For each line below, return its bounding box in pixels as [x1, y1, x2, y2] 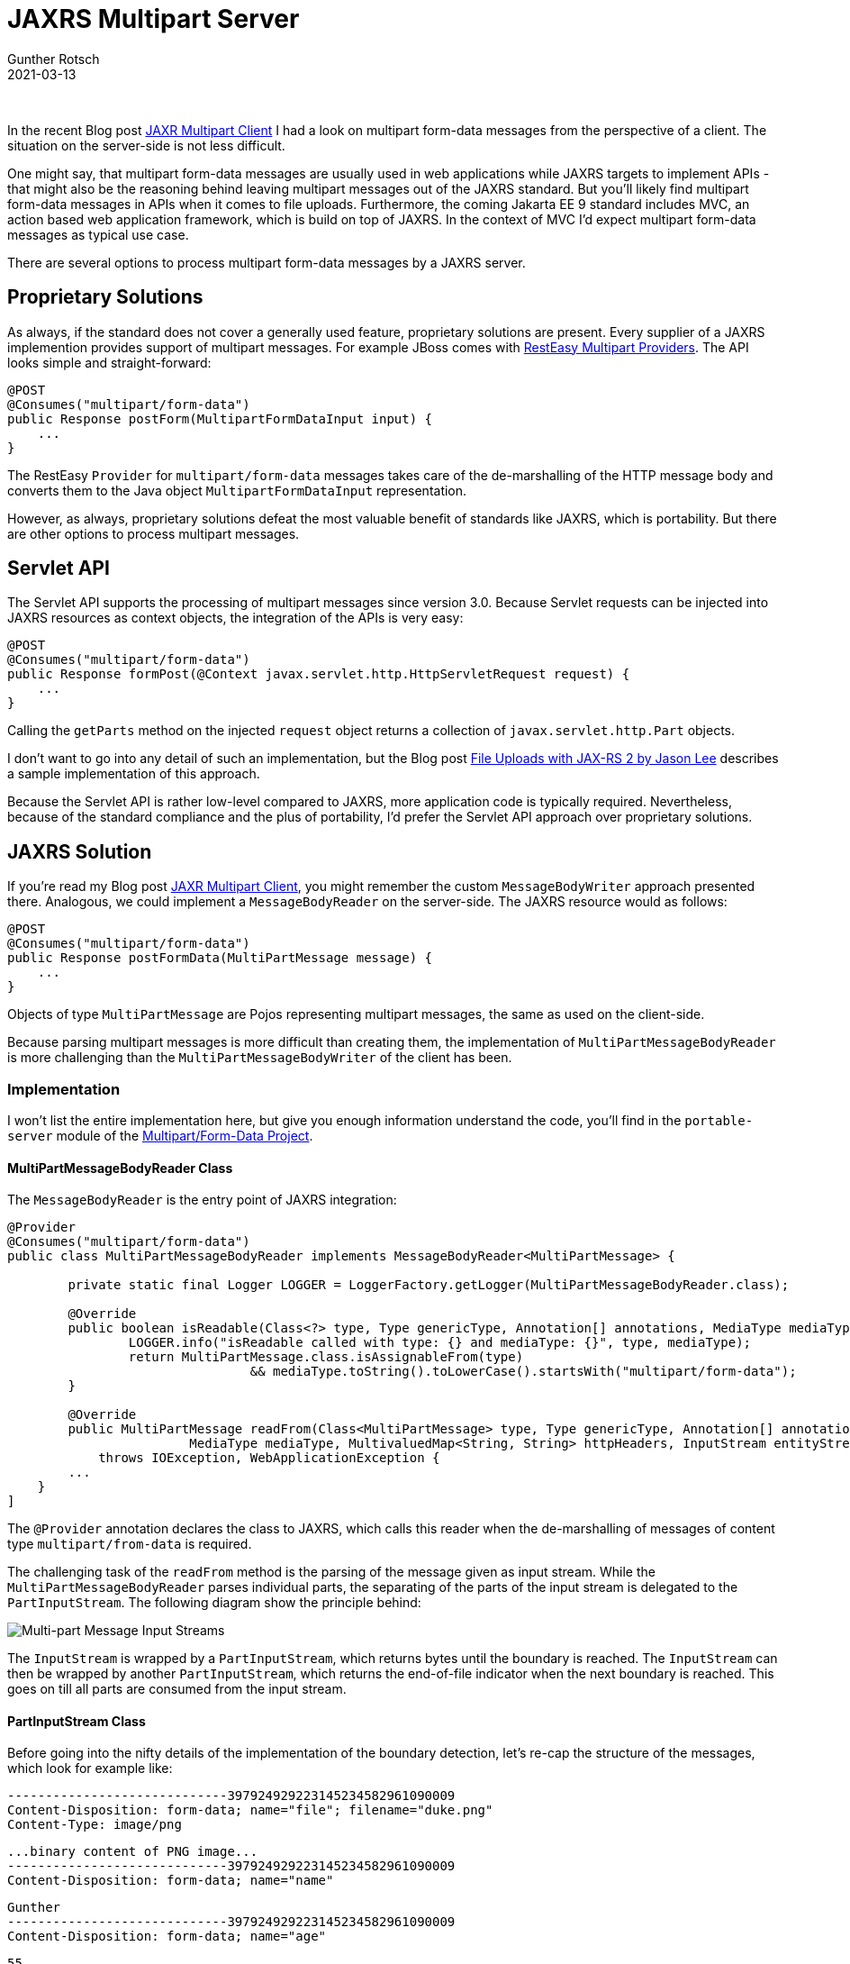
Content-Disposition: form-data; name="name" [7, 1873, 334, 1888]
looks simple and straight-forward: [7, 354, 212, 370]
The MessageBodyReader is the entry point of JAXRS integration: [7, 1192, 397, 1208]
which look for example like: [7, 1760, 173, 1777]
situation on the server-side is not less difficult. [7, 137, 285, 153]
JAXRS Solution [7, 840, 152, 863]
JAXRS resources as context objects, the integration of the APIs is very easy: [7, 610, 464, 626]
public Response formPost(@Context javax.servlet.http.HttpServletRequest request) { [7, 667, 630, 682]
